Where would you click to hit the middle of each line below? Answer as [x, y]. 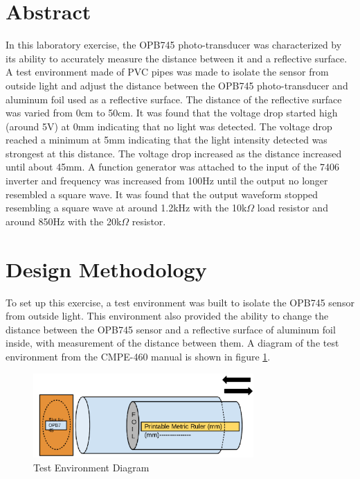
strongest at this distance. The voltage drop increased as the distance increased [174, 153]
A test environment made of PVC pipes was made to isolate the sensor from [167, 72]
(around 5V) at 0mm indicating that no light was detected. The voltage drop [169, 126]
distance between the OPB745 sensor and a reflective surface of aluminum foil [171, 329]
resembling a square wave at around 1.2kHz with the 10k [126, 208]
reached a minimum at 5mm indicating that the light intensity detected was [166, 140]
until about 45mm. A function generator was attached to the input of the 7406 [173, 167]
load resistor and [292, 208]
